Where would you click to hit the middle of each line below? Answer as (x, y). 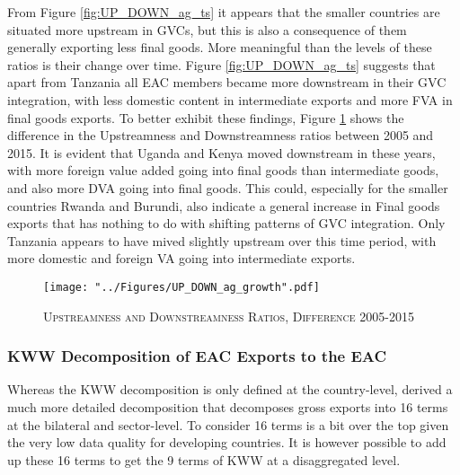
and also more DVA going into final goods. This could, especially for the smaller (228, 187)
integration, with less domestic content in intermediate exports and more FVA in (230, 99)
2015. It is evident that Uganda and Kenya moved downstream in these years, (221, 152)
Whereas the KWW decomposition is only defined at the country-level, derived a (230, 389)
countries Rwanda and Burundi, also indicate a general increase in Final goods (224, 205)
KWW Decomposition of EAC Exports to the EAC (197, 356)
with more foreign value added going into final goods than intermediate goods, (223, 170)
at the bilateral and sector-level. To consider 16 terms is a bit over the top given (228, 424)
